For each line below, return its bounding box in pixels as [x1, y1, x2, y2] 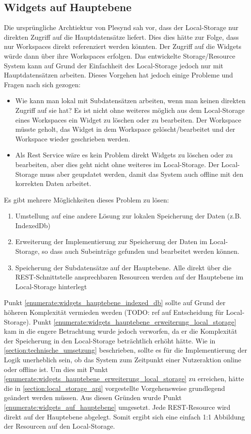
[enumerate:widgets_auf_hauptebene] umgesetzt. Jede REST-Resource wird [4, 402, 231, 412]
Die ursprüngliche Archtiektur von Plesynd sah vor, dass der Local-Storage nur [4, 22, 238, 32]
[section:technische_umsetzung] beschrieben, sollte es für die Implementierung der [4, 345, 247, 355]
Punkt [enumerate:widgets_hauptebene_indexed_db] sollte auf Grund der [4, 297, 226, 308]
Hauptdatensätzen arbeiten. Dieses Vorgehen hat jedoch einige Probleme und [4, 70, 233, 80]
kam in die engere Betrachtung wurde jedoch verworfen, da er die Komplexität [4, 326, 237, 336]
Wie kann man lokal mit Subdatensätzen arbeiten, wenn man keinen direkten [15, 95, 246, 106]
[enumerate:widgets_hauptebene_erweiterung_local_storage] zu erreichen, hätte [4, 373, 244, 384]
